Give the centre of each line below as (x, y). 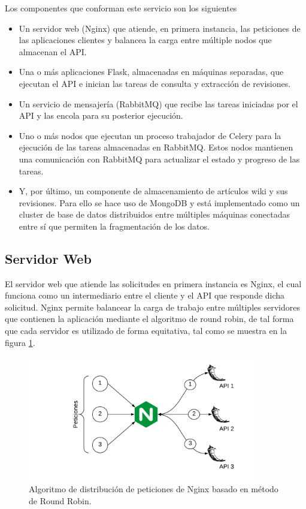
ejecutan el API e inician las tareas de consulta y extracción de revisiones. (155, 83)
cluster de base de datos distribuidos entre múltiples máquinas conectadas (154, 214)
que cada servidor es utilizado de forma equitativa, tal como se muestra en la (146, 331)
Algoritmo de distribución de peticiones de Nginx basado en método (154, 489)
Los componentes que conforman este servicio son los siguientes (121, 8)
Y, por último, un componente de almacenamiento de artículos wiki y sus (153, 191)
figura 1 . (20, 342)
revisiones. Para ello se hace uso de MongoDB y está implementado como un (159, 202)
